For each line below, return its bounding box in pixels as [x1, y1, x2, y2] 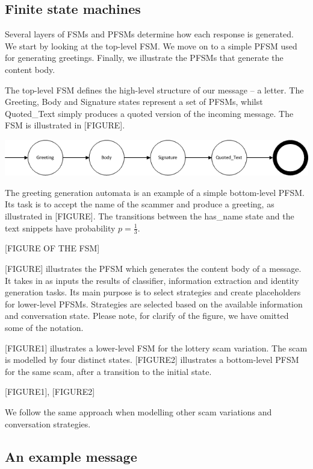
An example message [5, 447, 137, 465]
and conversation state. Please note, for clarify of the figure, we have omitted [5, 309, 289, 322]
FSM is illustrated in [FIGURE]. [5, 119, 125, 131]
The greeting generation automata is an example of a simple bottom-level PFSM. [5, 186, 305, 198]
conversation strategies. [5, 417, 91, 430]
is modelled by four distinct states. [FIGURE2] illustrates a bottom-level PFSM [5, 353, 299, 366]
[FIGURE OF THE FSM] [5, 242, 100, 254]
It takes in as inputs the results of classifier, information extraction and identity [5, 274, 299, 286]
